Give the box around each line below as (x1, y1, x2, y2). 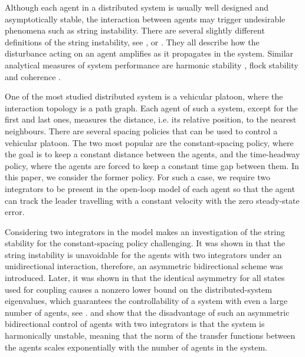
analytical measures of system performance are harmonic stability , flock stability (5, 58, 299, 71)
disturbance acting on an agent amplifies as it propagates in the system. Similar (5, 47, 294, 59)
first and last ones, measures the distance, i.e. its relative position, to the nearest (5, 113, 297, 125)
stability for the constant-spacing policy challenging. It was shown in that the (5, 237, 285, 249)
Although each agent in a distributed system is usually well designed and (5, 1, 268, 13)
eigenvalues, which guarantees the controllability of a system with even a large (5, 295, 288, 307)
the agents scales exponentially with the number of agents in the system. (5, 341, 267, 353)
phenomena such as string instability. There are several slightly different (5, 24, 265, 37)
